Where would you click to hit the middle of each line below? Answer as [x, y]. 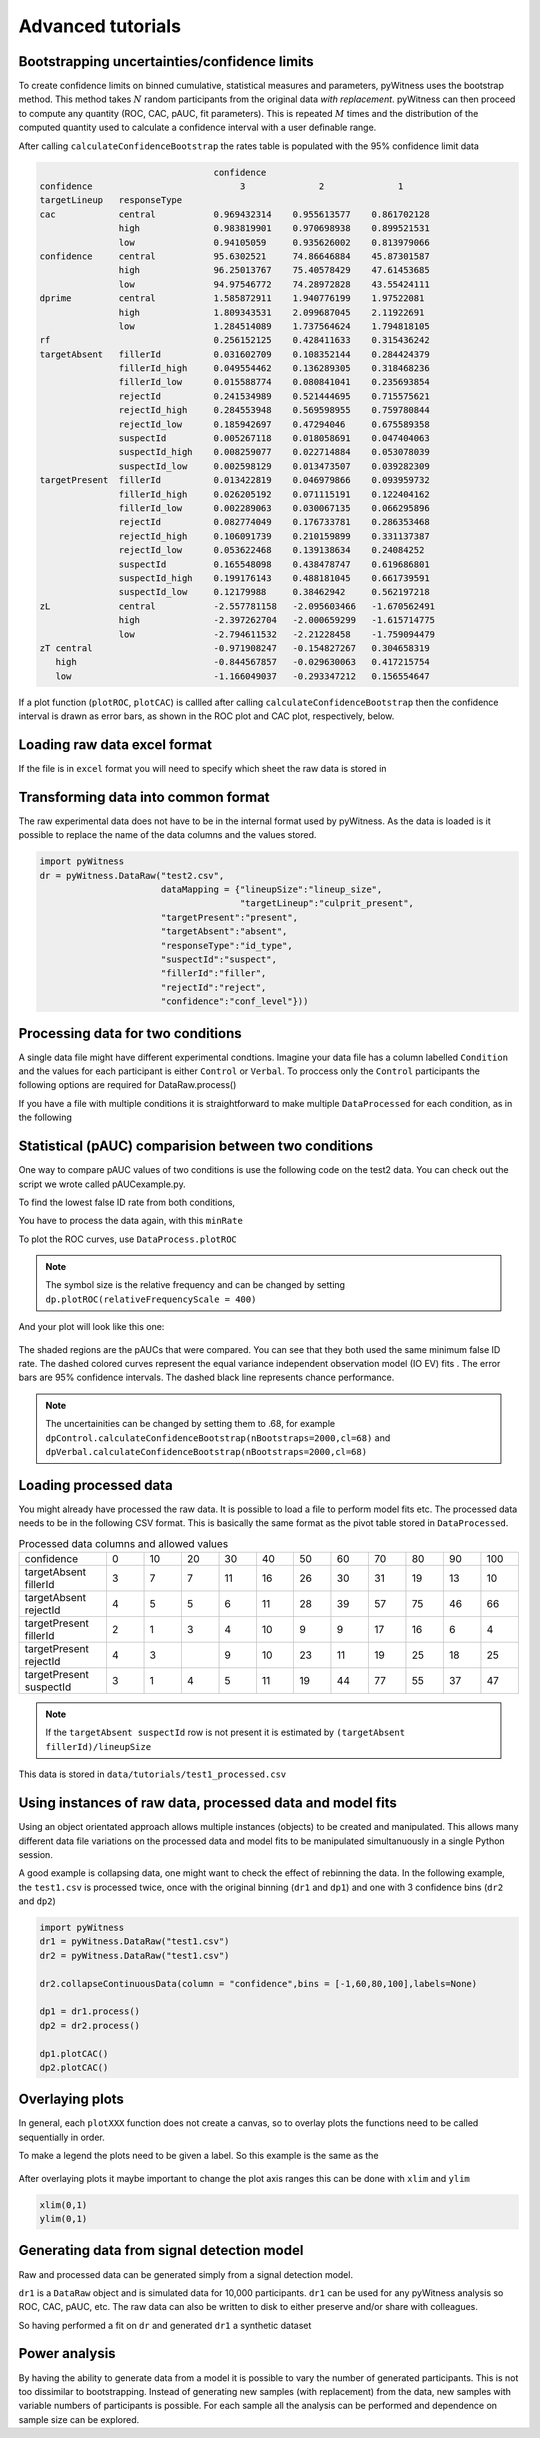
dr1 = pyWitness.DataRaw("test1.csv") [134, 1941]
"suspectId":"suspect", [218, 959]
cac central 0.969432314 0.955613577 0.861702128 [234, 214]
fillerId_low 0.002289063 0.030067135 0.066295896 [274, 508]
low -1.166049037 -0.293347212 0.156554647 [242, 676]
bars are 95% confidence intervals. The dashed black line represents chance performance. [206, 1377]
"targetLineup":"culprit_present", [327, 903]
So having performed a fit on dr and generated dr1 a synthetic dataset [165, 2325]
